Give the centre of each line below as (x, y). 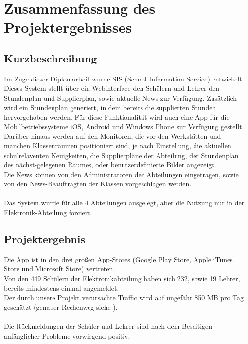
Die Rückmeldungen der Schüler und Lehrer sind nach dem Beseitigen (108, 326)
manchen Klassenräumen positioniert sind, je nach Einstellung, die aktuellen (118, 145)
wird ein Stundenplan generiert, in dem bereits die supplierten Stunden (110, 107)
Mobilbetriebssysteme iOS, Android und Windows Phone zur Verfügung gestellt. (124, 126)
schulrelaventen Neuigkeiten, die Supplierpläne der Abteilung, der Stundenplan (121, 155)
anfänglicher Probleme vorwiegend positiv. (67, 335)
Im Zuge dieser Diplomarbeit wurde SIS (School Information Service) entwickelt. (124, 78)
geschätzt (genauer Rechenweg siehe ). (61, 307)
